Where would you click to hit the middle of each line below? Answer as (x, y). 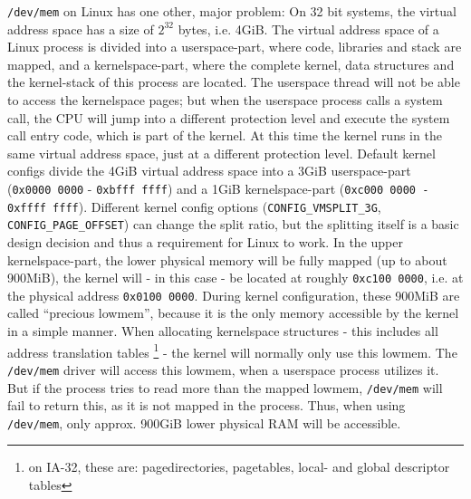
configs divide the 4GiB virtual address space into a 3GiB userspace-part (209, 171)
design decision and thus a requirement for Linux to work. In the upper (205, 241)
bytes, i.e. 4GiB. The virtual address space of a (308, 29)
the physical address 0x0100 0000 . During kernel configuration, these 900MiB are (234, 295)
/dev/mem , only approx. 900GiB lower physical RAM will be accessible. (204, 422)
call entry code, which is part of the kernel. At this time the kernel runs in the (225, 135)
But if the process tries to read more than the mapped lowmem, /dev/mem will (225, 387)
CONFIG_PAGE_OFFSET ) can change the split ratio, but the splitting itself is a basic (233, 224)
